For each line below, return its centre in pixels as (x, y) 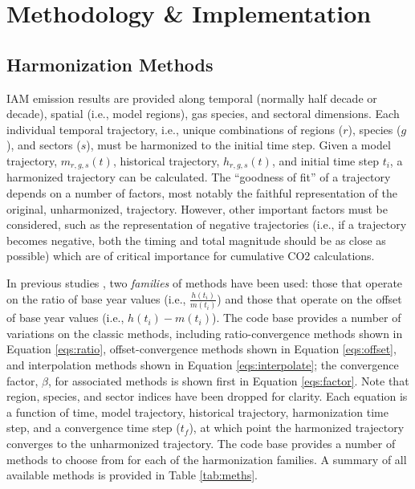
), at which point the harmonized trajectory (297, 428)
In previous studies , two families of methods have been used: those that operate (205, 282)
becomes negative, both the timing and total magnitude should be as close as (196, 240)
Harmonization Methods (110, 64)
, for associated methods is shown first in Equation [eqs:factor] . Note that (228, 380)
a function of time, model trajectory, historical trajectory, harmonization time (197, 412)
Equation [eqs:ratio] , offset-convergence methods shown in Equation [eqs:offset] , (201, 349)
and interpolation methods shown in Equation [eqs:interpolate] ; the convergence (203, 364)
